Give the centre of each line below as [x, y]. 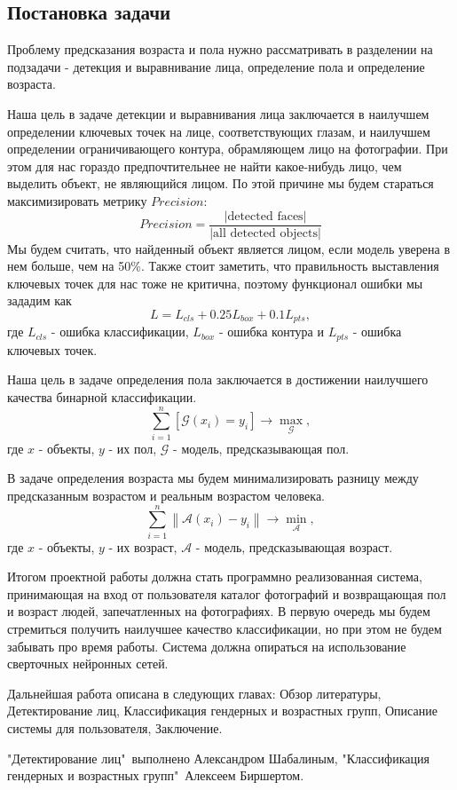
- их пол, [133, 448]
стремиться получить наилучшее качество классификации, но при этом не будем [225, 629]
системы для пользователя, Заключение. [115, 728]
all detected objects [265, 233]
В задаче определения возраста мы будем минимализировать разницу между [213, 478]
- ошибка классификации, [120, 332]
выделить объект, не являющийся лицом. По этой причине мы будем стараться [221, 183]
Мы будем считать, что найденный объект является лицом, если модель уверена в [228, 248]
